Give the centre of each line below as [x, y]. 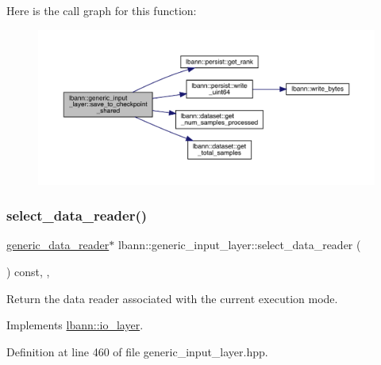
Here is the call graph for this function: [102, 10]
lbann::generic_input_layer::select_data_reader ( [239, 245]
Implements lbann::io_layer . [75, 325]
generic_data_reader [58, 245]
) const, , [28, 272]
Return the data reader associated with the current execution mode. [172, 298]
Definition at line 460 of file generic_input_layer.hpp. [137, 351]
